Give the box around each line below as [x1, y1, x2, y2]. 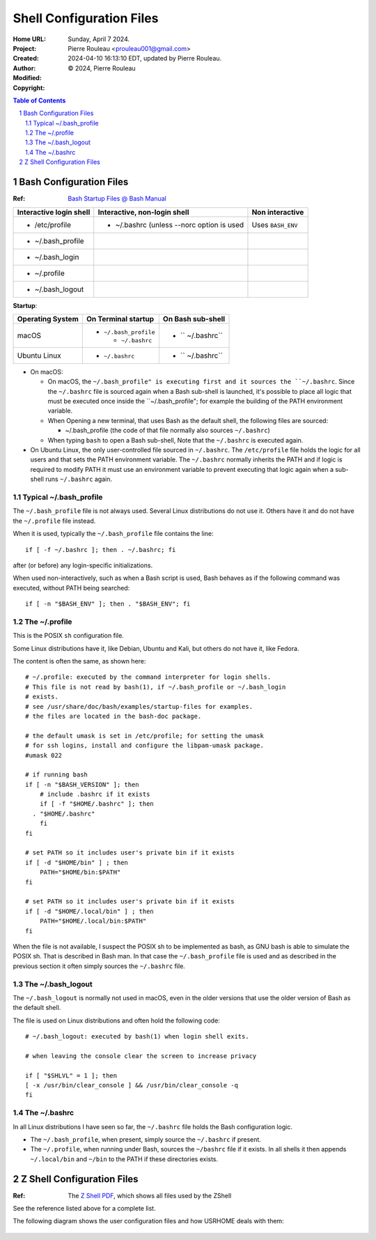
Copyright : [13, 84, 45, 92]
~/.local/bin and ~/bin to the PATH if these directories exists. [30, 1154, 219, 1163]
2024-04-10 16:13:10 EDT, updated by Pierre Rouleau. [68, 54, 222, 63]
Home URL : [13, 35, 47, 43]
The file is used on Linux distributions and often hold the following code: [13, 1016, 221, 1025]
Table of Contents [13, 96, 66, 105]
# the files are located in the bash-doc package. [25, 712, 202, 720]
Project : [13, 44, 37, 52]
